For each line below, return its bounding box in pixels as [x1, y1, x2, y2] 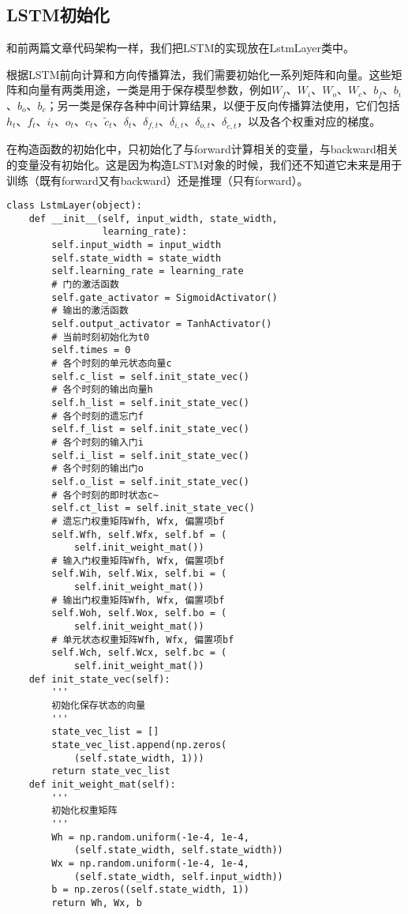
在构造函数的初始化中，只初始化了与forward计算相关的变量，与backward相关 [6, 141, 399, 157]
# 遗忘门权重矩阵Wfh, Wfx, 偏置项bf [51, 515, 225, 527]
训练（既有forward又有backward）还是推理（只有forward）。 [6, 171, 309, 188]
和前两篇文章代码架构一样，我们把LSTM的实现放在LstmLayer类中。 [6, 39, 354, 56]
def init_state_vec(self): [28, 673, 170, 685]
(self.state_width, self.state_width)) [73, 844, 283, 856]
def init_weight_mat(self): [28, 778, 176, 790]
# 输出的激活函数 [51, 305, 129, 317]
